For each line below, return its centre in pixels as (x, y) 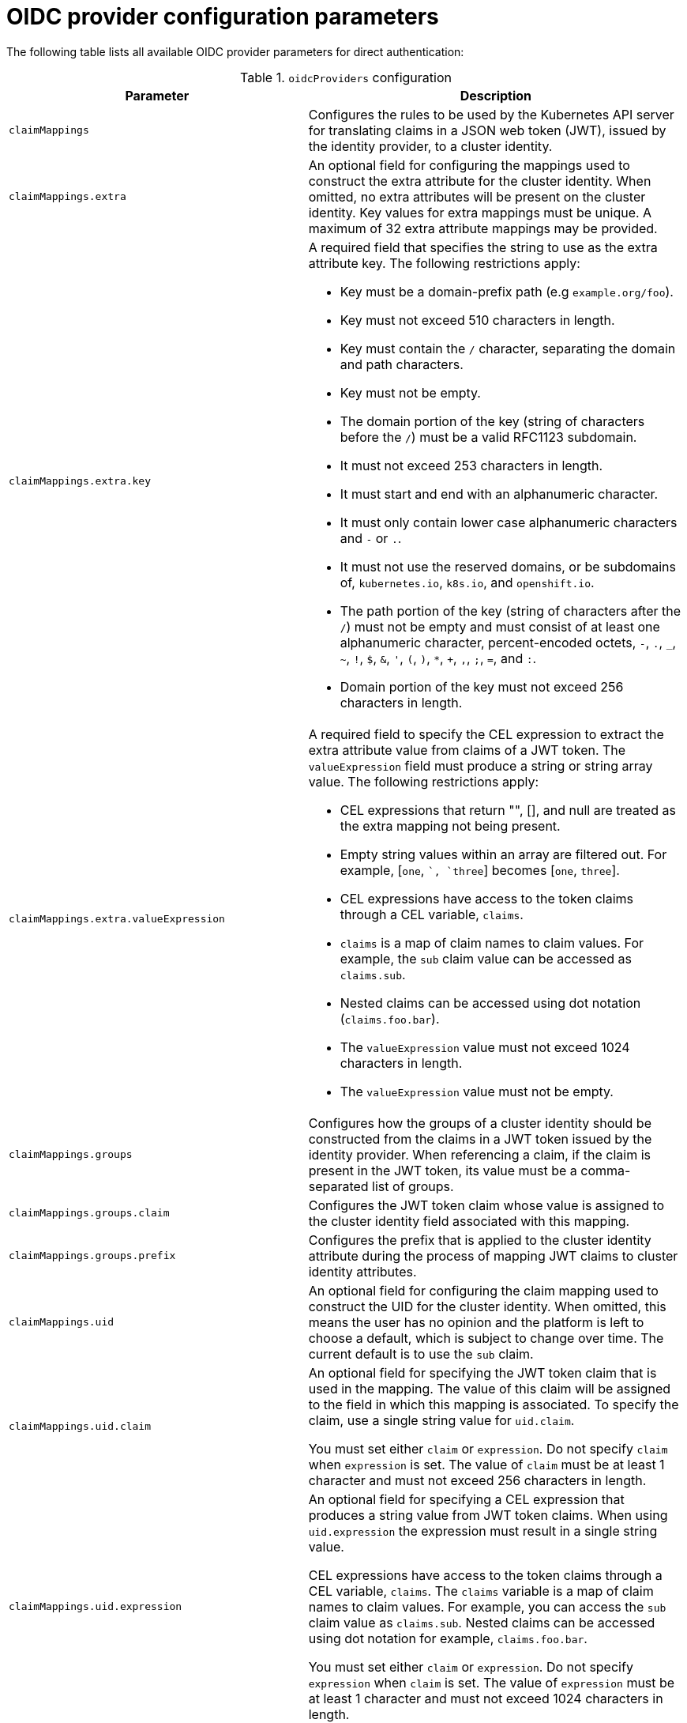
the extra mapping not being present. (450, 826)
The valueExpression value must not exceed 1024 (485, 1047)
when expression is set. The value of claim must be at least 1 (486, 1464)
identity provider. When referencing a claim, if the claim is (479, 1154)
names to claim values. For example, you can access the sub (487, 1606)
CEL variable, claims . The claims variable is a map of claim (481, 1591)
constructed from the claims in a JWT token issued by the (480, 1139)
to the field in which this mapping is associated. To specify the (494, 1404)
